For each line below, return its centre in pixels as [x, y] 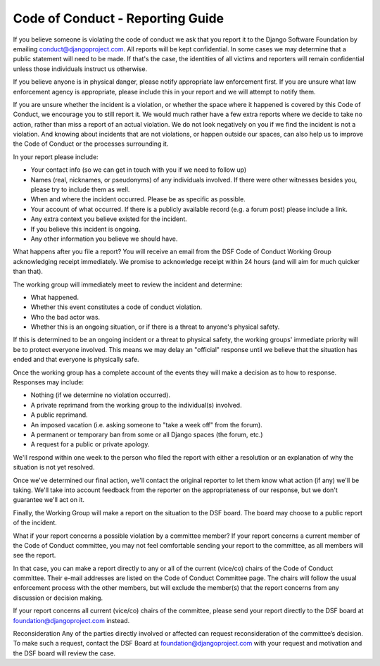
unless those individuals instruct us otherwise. [80, 69]
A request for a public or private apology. [90, 444]
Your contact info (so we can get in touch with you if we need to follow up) [139, 170]
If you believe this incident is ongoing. [85, 229]
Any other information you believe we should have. [104, 239]
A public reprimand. [59, 415]
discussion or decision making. [58, 598]
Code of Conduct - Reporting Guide [119, 18]
